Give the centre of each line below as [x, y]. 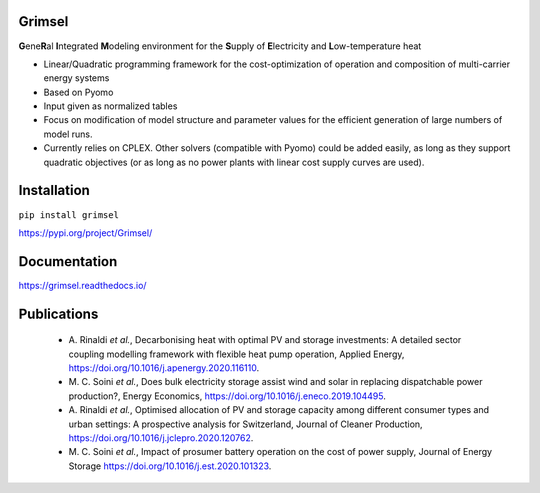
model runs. [68, 134]
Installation [54, 190]
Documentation [68, 261]
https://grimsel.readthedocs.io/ [82, 285]
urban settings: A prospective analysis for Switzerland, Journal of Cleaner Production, [246, 424]
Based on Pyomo [78, 92]
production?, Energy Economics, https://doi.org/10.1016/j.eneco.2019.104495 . [227, 396]
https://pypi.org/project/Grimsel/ [85, 232]
